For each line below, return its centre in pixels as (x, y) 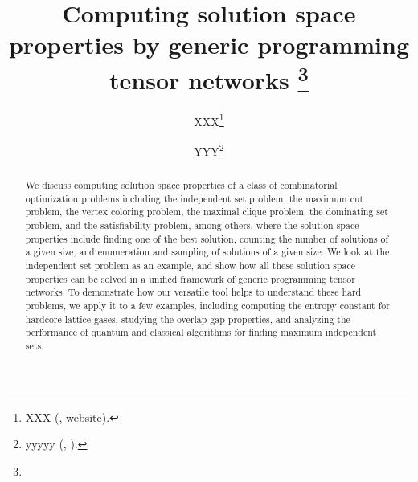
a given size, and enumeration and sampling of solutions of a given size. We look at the (207, 252)
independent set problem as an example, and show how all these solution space (191, 266)
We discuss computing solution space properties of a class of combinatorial (181, 185)
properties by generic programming (209, 45)
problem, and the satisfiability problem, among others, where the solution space (192, 225)
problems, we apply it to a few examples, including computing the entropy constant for (207, 306)
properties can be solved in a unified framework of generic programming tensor (190, 278)
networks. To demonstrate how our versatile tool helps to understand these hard (193, 292)
